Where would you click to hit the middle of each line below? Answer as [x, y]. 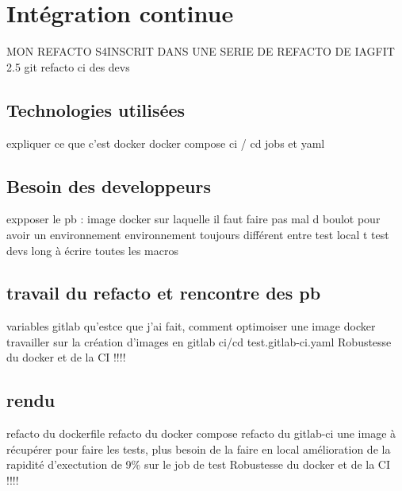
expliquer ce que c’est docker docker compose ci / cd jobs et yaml [166, 143]
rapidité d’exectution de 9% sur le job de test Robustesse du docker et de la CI [199, 464]
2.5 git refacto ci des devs [68, 66]
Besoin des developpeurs [109, 186]
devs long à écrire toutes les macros [92, 250]
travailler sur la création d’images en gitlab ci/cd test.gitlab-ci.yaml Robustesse [199, 341]
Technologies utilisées [96, 109]
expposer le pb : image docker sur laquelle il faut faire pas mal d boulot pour [193, 219]
